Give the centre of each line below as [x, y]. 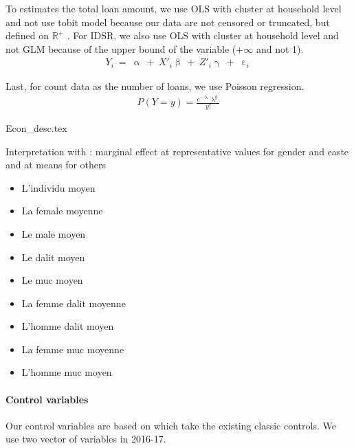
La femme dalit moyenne [74, 303]
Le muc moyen [52, 280]
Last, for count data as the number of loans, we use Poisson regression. [155, 86]
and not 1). [280, 48]
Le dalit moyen [53, 257]
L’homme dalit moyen [68, 326]
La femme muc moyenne [73, 349]
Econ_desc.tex [36, 127]
